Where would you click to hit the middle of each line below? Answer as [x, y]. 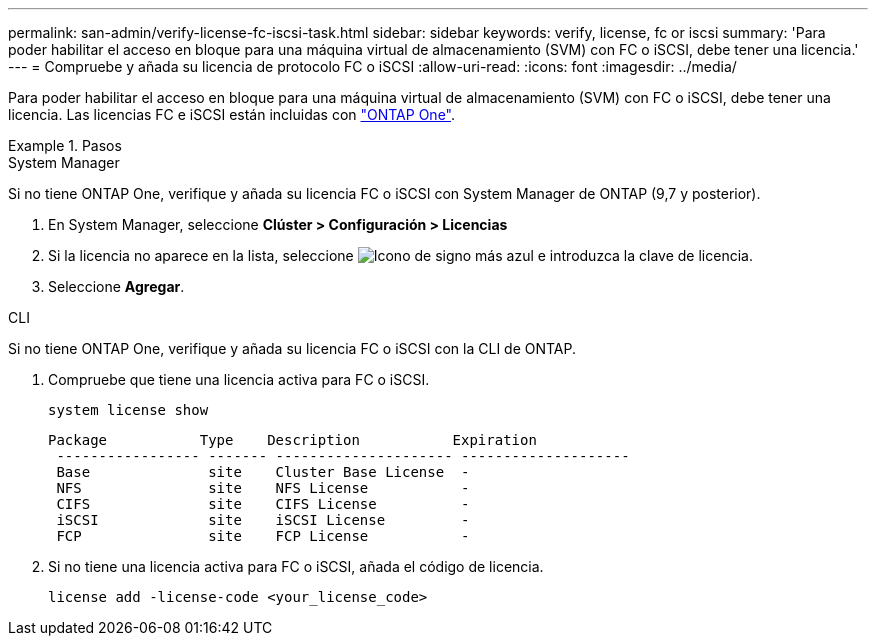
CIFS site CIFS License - [263, 504]
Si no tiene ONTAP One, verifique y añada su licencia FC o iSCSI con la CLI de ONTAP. [292, 348]
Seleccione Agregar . [116, 286]
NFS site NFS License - [263, 488]
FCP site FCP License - [263, 536]
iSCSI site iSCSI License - [263, 520]
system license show [128, 410]
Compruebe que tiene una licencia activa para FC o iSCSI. [239, 379]
